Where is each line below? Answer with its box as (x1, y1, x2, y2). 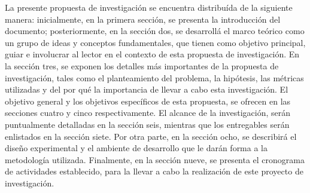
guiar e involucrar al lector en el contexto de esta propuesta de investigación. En (5, 48, 300, 60)
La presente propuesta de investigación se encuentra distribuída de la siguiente (5, 1, 293, 13)
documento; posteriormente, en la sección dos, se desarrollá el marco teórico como (5, 24, 305, 37)
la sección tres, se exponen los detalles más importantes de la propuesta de (5, 59, 279, 72)
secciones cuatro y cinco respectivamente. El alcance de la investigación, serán (5, 106, 291, 119)
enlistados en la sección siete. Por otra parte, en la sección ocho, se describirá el (5, 130, 297, 142)
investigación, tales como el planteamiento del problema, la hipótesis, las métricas (5, 71, 304, 84)
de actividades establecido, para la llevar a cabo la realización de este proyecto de (5, 165, 303, 177)
